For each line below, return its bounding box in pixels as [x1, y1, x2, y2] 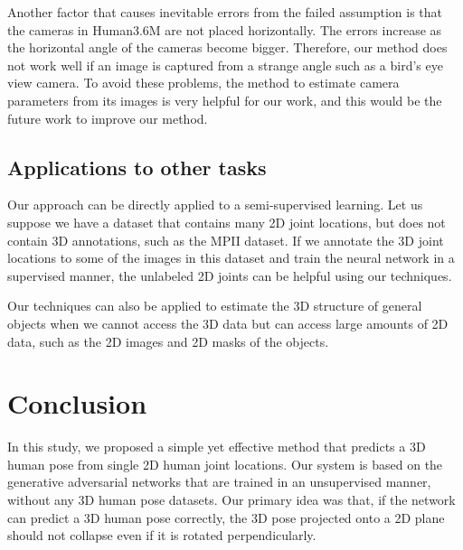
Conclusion [7, 385, 147, 422]
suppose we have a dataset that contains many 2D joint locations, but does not [7, 212, 446, 231]
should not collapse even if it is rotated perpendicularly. [7, 526, 317, 545]
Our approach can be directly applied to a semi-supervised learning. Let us [7, 195, 423, 214]
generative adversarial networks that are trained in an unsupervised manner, [7, 472, 431, 491]
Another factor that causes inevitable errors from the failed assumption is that [7, 3, 442, 21]
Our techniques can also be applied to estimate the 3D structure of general [7, 296, 422, 315]
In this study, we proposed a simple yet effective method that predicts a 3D [7, 437, 426, 456]
